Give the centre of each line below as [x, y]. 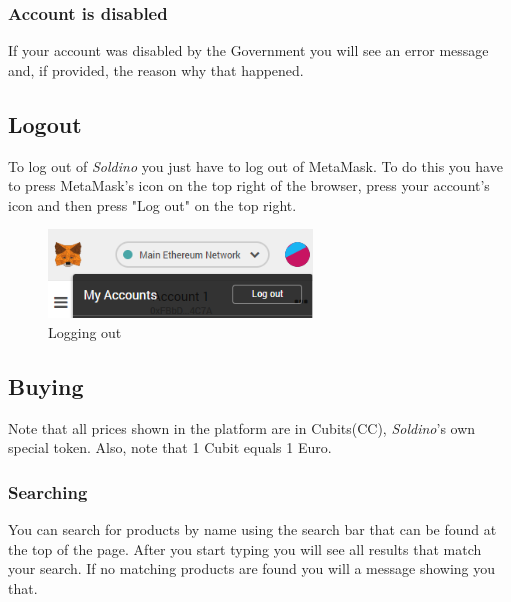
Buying [46, 385]
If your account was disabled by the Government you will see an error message [248, 50]
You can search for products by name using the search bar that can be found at [252, 529]
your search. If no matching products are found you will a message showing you [252, 568]
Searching [48, 491]
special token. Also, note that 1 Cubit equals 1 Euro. [170, 447]
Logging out [85, 331]
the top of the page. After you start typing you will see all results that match [245, 548]
